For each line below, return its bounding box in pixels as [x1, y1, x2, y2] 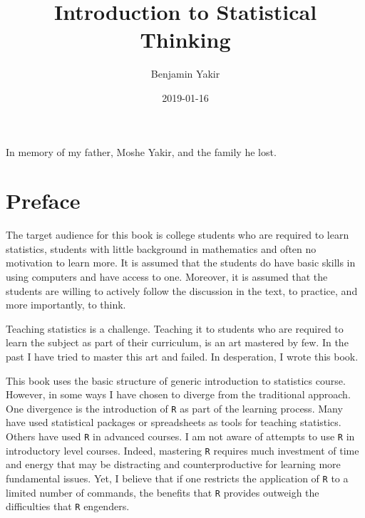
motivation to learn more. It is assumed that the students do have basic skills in [6, 255, 356, 270]
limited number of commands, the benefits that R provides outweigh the [6, 485, 319, 499]
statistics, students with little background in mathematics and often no [6, 241, 317, 256]
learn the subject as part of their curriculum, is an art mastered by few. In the [6, 335, 349, 350]
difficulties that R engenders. [6, 499, 130, 514]
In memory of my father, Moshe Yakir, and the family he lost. [6, 144, 277, 159]
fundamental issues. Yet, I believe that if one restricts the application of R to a [6, 470, 349, 485]
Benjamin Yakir [150, 66, 220, 81]
